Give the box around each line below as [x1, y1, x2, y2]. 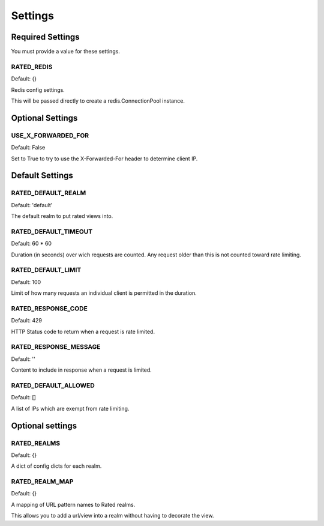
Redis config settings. [11, 86, 65, 93]
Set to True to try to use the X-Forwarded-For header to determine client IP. [11, 155, 198, 162]
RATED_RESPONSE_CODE [11, 304, 88, 312]
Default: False [11, 144, 46, 151]
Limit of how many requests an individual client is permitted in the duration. [11, 289, 197, 297]
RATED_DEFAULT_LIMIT [11, 266, 82, 274]
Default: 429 [11, 317, 42, 324]
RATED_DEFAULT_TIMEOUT [11, 227, 93, 235]
